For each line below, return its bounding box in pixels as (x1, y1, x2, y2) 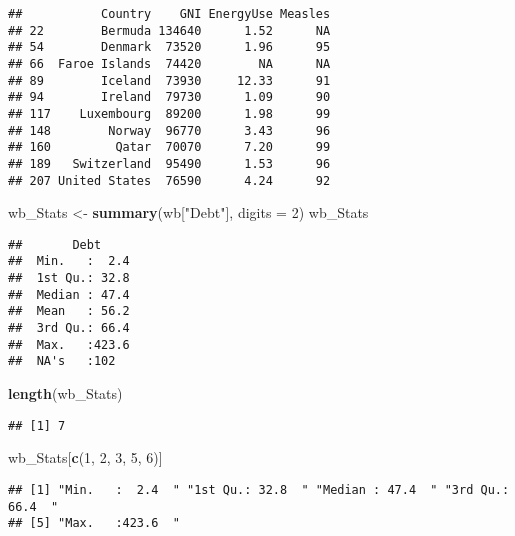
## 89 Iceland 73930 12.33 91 (8, 73, 331, 88)
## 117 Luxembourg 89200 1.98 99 (8, 106, 331, 121)
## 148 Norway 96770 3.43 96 (8, 123, 331, 138)
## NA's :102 (8, 354, 116, 369)
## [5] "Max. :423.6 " (8, 516, 180, 531)
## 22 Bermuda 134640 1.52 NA (8, 23, 331, 38)
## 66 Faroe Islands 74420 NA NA (8, 56, 331, 71)
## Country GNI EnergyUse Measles (8, 7, 331, 21)
